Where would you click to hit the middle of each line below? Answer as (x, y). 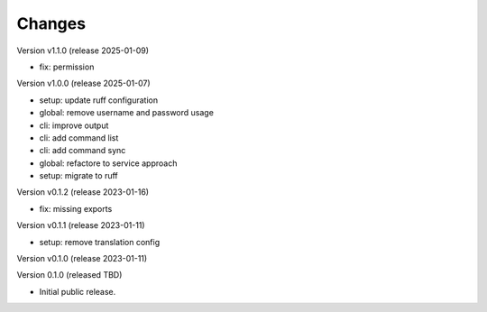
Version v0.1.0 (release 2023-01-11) (82, 259)
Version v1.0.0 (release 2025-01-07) (83, 83)
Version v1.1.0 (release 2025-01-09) (83, 50)
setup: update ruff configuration (98, 100)
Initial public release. (78, 291)
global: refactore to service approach (108, 163)
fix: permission (67, 67)
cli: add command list (79, 138)
